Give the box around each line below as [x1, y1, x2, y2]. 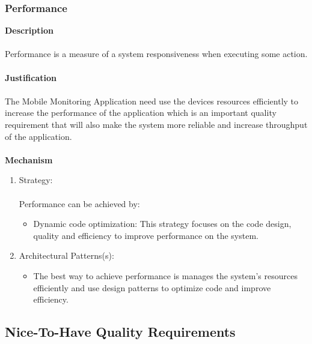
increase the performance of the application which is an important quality [5, 106, 277, 119]
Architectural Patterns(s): [19, 249, 114, 262]
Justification [5, 71, 57, 83]
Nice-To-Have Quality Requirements [5, 322, 236, 341]
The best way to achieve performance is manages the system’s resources [33, 269, 298, 282]
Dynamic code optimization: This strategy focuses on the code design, [33, 217, 292, 230]
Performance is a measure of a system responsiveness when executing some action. [5, 47, 308, 60]
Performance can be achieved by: [19, 197, 140, 210]
